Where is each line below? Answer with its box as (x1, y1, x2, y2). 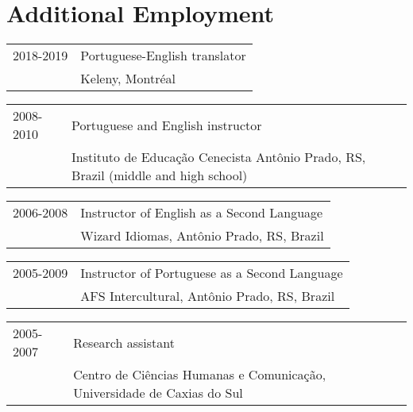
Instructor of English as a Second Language (80, 203, 323, 222)
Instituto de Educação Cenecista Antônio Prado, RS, (71, 148, 366, 167)
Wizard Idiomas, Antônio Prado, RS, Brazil (80, 226, 324, 245)
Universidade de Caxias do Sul (73, 383, 243, 402)
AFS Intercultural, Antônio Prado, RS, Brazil (80, 287, 335, 306)
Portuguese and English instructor (71, 115, 262, 134)
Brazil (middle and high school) (71, 166, 248, 185)
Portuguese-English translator (80, 46, 246, 65)
